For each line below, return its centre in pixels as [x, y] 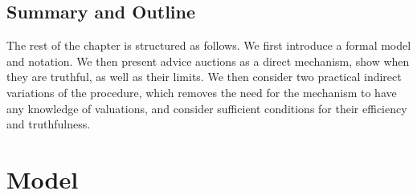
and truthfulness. [49, 124]
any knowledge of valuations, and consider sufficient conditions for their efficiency [207, 108]
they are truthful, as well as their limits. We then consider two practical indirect [204, 77]
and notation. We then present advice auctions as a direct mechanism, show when [208, 61]
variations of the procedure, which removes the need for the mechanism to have [202, 92]
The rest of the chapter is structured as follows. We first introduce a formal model [209, 45]
